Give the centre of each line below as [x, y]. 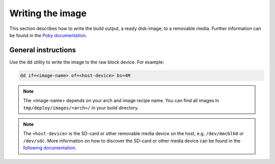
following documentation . [50, 148]
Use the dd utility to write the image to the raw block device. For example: [87, 62]
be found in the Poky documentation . [48, 35]
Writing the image [48, 13]
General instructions [43, 50]
